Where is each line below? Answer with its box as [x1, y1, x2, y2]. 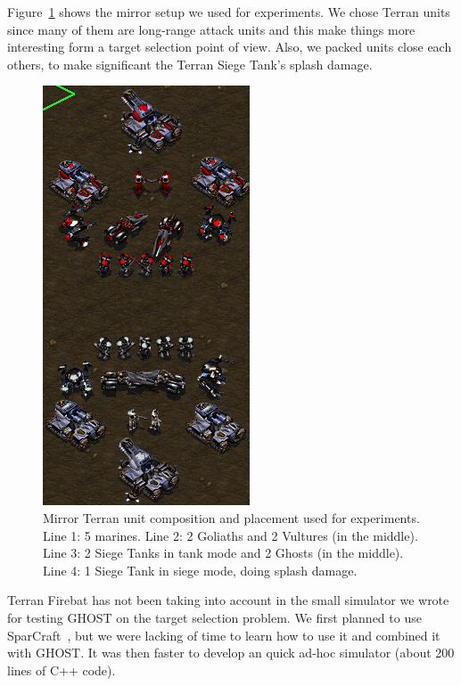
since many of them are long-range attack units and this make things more [7, 20, 416, 38]
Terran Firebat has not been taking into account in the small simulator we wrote [7, 591, 449, 609]
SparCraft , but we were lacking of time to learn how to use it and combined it [7, 625, 440, 644]
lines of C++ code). [7, 660, 116, 679]
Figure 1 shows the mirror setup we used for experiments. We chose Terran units [7, 3, 450, 20]
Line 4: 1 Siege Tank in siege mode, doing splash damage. [43, 560, 358, 579]
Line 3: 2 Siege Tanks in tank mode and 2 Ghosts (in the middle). [43, 543, 404, 562]
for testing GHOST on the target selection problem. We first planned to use [7, 608, 422, 626]
